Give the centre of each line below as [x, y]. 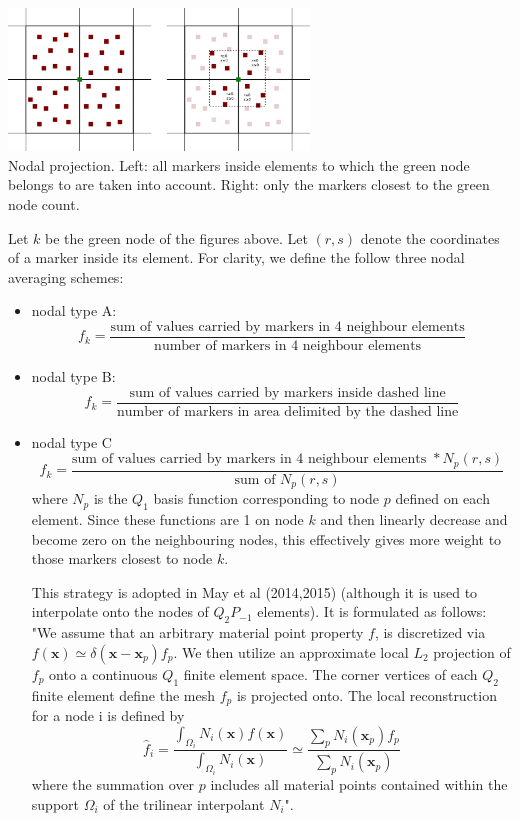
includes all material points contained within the [359, 784]
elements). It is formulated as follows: [372, 611]
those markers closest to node [122, 558]
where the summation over [113, 784]
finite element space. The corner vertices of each [330, 673]
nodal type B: [73, 376]
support [55, 803]
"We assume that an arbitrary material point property [197, 632]
